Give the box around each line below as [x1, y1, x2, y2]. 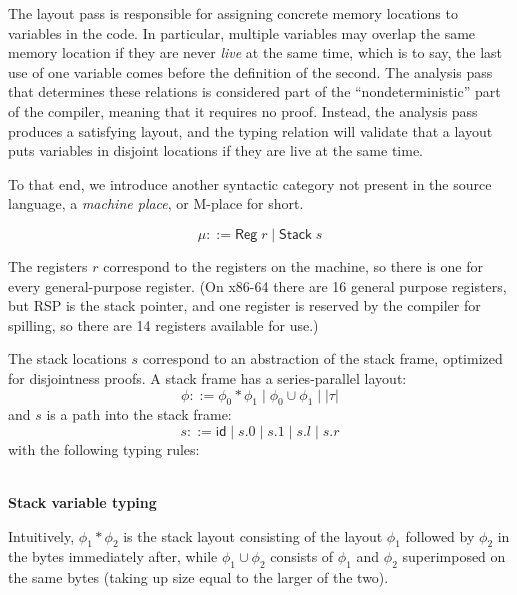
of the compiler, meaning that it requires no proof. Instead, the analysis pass [8, 100, 478, 121]
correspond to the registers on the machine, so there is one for [103, 255, 483, 276]
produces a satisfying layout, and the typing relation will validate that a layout [8, 120, 493, 141]
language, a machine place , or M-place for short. [8, 193, 304, 214]
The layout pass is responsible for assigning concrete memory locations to [8, 3, 458, 23]
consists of [270, 546, 334, 567]
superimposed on [402, 546, 506, 567]
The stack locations [8, 348, 127, 369]
